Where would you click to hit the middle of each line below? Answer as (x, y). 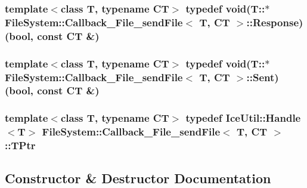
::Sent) (263, 77)
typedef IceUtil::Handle (243, 118)
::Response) (275, 22)
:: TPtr (20, 145)
